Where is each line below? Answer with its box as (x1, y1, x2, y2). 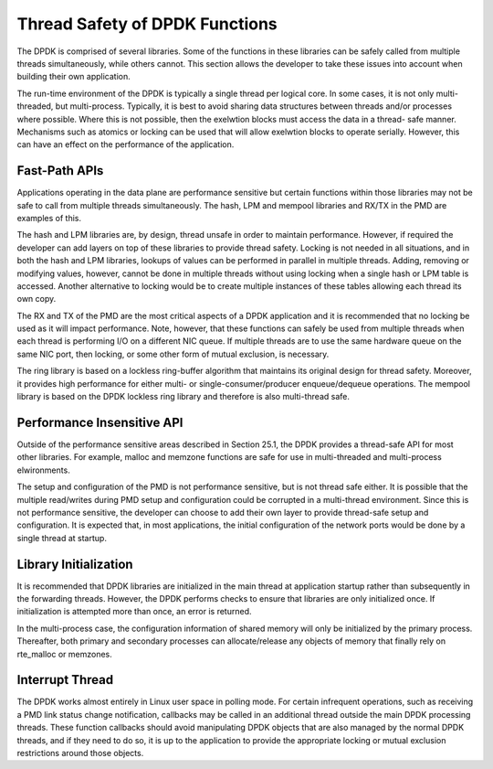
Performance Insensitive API (16, 414, 184, 430)
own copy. (16, 294, 57, 304)
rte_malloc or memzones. (16, 648, 113, 659)
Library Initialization (16, 556, 133, 571)
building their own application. (16, 71, 131, 82)
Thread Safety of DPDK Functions (16, 14, 278, 34)
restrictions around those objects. (16, 748, 144, 759)
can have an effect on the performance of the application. (16, 139, 235, 150)
